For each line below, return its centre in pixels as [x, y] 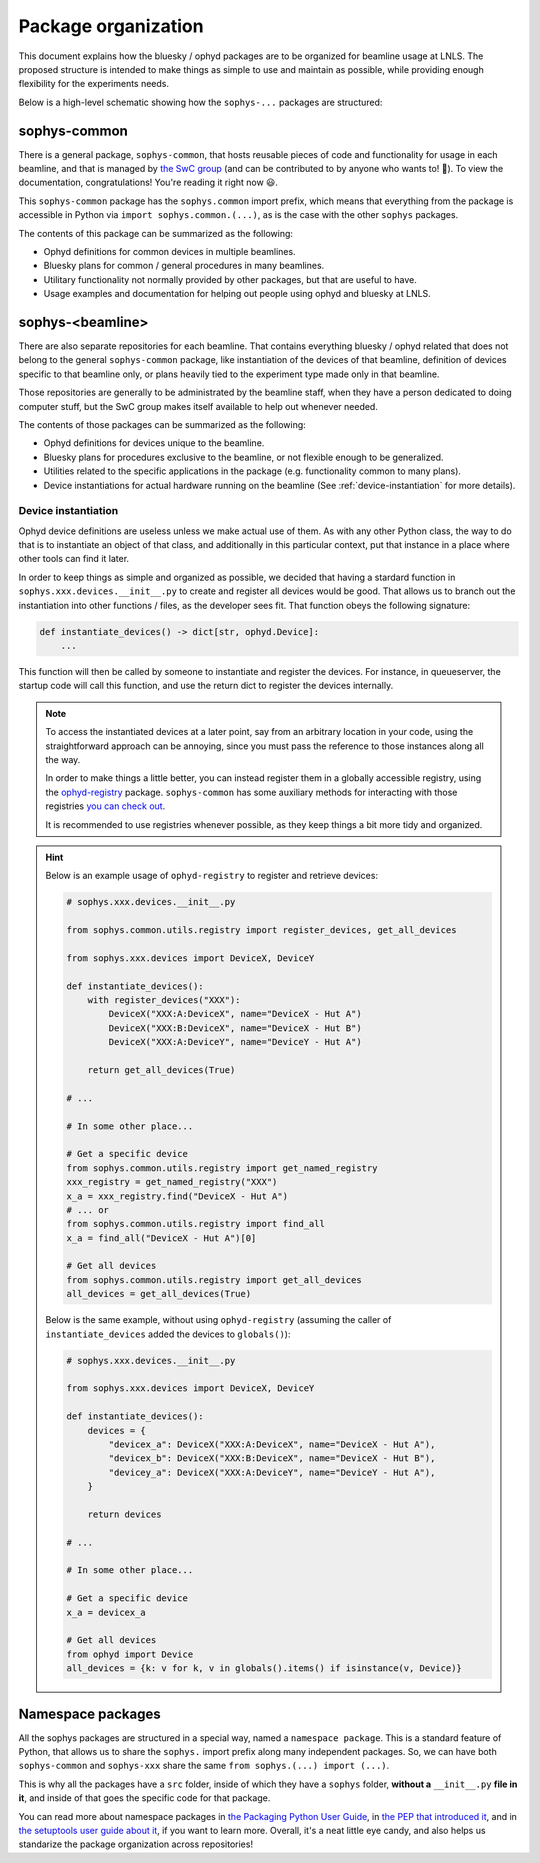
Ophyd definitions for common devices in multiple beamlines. [169, 251]
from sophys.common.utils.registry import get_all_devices [214, 1279]
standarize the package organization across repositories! [136, 1844]
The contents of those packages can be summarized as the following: [162, 424]
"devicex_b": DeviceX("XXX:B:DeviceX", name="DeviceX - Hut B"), [272, 1458]
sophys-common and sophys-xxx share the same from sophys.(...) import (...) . [204, 1766]
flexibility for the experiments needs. [94, 84]
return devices [124, 1514]
